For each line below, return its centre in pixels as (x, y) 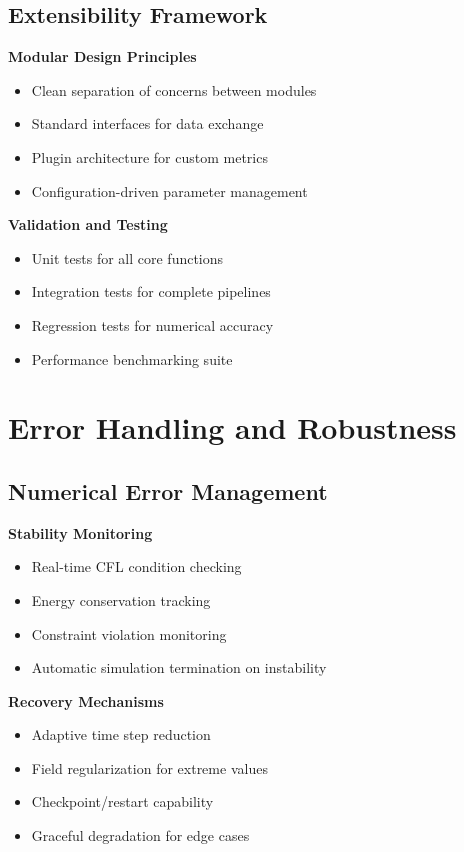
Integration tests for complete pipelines (151, 291)
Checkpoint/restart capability (122, 801)
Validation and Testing (88, 224)
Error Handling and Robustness (232, 427)
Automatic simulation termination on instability (179, 667)
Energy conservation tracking (121, 599)
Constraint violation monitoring (129, 633)
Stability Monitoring (80, 532)
